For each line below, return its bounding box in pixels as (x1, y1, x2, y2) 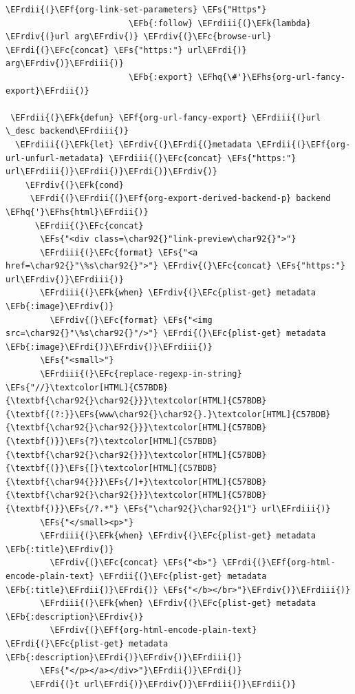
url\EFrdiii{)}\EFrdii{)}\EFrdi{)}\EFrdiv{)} (6, 167, 217, 177)
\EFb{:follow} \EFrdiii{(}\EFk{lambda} (128, 18, 311, 28)
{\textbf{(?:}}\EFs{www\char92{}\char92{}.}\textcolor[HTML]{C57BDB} (6, 409, 331, 419)
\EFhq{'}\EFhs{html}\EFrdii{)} (6, 207, 149, 217)
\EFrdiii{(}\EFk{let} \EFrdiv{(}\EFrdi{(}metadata (15, 139, 252, 149)
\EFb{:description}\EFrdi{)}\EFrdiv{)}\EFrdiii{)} (6, 652, 242, 662)
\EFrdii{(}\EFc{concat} (34, 220, 144, 231)
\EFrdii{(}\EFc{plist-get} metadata (99, 571, 267, 581)
